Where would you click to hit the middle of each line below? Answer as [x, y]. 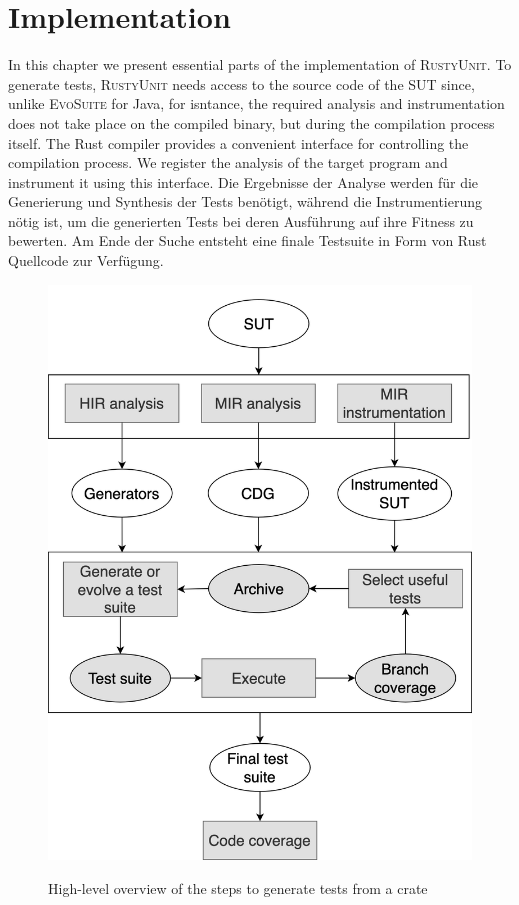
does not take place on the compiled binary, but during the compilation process [251, 122]
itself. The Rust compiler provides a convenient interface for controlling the [238, 142]
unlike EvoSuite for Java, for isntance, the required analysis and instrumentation [256, 103]
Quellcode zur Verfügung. [86, 260]
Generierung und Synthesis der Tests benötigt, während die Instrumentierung [245, 201]
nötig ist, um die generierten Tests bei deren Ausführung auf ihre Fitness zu [241, 220]
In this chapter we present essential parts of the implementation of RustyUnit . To [260, 64]
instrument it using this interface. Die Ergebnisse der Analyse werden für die [243, 181]
